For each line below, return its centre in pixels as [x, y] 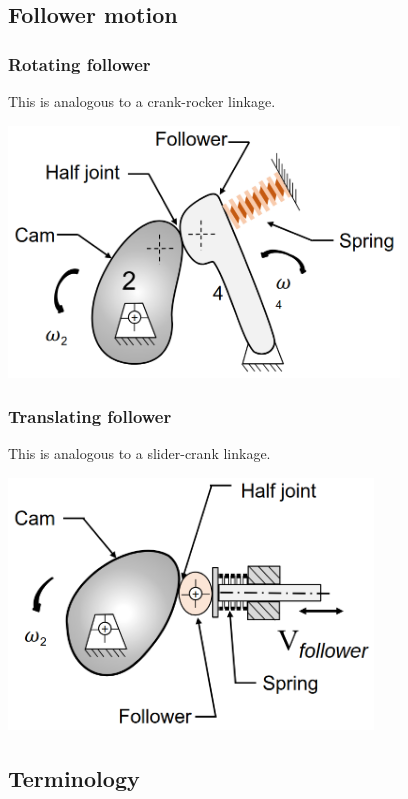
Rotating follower [79, 63]
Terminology [74, 777]
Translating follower [90, 416]
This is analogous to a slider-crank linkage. [139, 453]
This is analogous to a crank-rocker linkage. [142, 101]
